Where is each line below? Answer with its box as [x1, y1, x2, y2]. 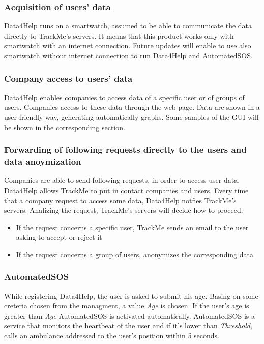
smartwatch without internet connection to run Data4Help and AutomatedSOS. [4, 50, 253, 60]
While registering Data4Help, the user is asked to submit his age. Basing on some [4, 290, 258, 301]
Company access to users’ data [4, 72, 133, 84]
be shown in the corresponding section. [4, 121, 125, 132]
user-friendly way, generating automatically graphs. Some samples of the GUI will [4, 112, 259, 122]
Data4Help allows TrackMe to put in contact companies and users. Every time [4, 184, 249, 195]
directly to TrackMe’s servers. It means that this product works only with [4, 30, 234, 41]
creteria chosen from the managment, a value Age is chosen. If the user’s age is [4, 300, 249, 311]
